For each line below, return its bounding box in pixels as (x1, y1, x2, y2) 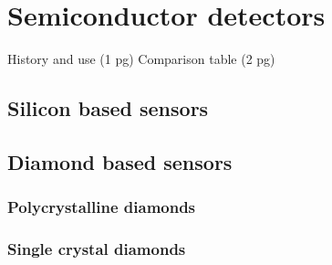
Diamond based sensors (7, 147, 233, 175)
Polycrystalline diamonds (7, 196, 196, 218)
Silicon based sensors (7, 94, 209, 122)
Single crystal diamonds (7, 238, 186, 260)
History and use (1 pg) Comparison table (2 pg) (7, 49, 275, 69)
